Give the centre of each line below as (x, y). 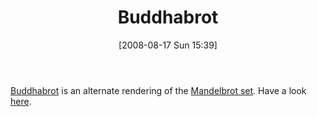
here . (21, 101)
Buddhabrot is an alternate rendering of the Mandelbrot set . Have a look (158, 90)
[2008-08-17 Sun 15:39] (168, 45)
